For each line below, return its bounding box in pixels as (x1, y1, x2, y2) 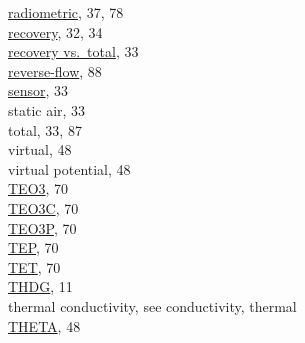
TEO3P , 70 (8, 217, 77, 238)
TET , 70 (8, 256, 61, 277)
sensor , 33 (8, 80, 69, 101)
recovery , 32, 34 (8, 21, 103, 42)
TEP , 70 (8, 237, 59, 258)
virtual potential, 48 (8, 158, 131, 179)
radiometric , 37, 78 (8, 2, 124, 22)
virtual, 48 (8, 139, 72, 160)
